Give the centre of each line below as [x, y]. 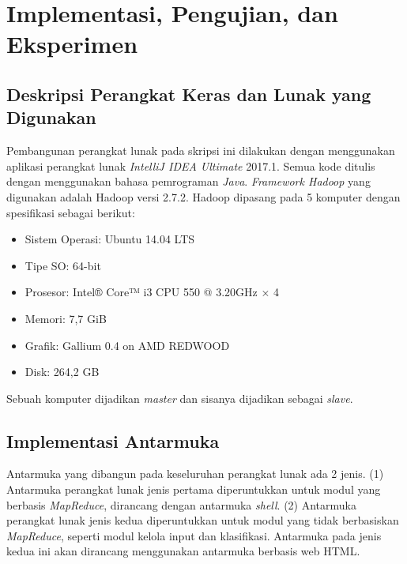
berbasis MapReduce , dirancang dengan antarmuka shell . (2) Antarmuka [181, 504]
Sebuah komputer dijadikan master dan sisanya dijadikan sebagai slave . [180, 398]
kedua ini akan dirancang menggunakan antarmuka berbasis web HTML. [183, 551]
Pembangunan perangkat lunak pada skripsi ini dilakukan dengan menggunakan [201, 150]
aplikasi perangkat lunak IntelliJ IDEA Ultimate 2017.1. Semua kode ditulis [191, 165]
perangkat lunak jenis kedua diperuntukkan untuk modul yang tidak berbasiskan [203, 520]
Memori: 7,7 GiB [66, 318]
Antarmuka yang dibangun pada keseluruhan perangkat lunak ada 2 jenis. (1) [195, 474]
